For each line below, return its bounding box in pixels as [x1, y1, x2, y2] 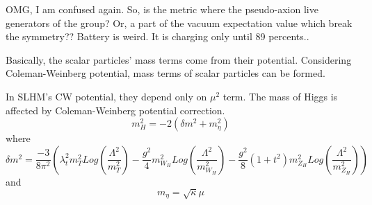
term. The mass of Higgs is [223, 89, 338, 103]
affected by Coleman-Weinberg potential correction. [6, 102, 225, 117]
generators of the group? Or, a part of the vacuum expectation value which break [6, 15, 353, 30]
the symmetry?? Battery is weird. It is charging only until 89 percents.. [6, 29, 309, 44]
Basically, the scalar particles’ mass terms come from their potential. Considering [6, 52, 352, 66]
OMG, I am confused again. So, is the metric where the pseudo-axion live [6, 2, 318, 16]
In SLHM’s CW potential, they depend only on [6, 89, 207, 103]
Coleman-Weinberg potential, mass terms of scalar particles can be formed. [6, 66, 325, 80]
